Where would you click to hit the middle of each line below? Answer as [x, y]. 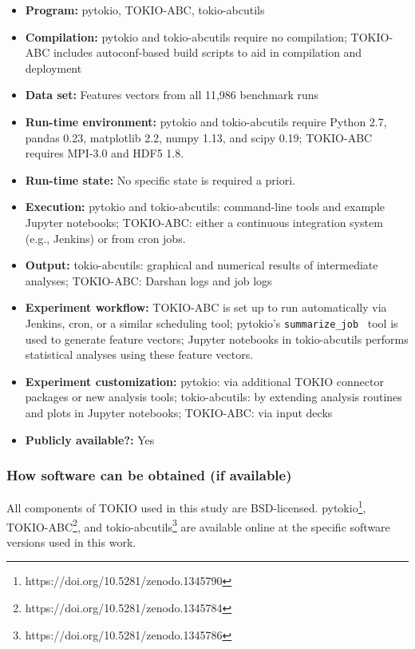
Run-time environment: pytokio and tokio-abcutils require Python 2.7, [206, 121]
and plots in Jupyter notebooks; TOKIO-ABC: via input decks [179, 412]
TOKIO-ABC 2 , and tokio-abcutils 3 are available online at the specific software [198, 525]
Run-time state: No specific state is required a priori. [160, 179]
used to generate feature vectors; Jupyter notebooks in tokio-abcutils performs [217, 338]
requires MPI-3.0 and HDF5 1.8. [105, 153]
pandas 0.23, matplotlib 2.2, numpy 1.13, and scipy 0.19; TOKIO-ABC [199, 137]
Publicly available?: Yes [90, 439]
